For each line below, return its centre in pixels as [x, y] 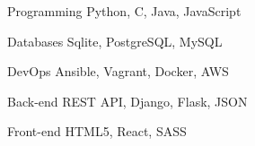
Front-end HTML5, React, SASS [97, 131]
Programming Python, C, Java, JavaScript [124, 11]
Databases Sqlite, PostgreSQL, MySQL [115, 41]
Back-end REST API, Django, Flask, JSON [127, 101]
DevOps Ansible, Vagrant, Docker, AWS [118, 71]
